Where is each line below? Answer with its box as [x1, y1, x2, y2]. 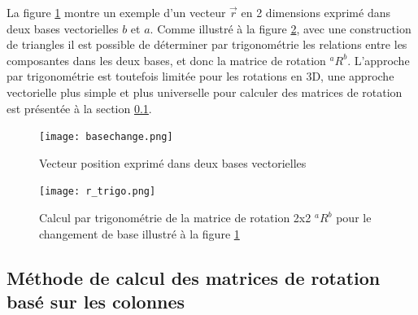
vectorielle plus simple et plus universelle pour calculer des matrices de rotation [7, 83, 403, 100]
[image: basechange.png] [39, 131, 173, 143]
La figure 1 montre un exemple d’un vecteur [7, 4, 226, 20]
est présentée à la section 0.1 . [7, 99, 152, 116]
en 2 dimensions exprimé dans [241, 4, 390, 20]
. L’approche [347, 51, 410, 68]
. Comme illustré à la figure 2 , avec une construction [150, 20, 411, 37]
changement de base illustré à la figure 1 [39, 225, 240, 242]
